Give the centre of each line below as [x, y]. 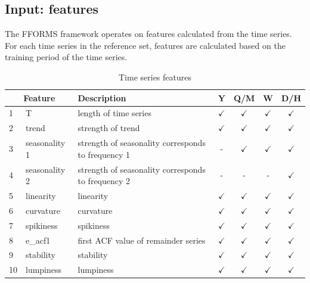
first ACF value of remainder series [142, 240]
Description [102, 97]
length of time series [114, 113]
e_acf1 [38, 240]
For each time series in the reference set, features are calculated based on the [145, 45]
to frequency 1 [104, 154]
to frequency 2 [104, 181]
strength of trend [109, 128]
